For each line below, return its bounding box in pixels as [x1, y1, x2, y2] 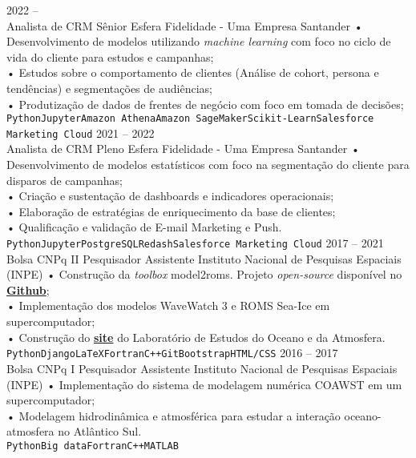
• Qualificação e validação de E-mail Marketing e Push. [6, 219, 282, 235]
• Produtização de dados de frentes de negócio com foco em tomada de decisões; [6, 95, 404, 112]
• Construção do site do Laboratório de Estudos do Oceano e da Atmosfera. [6, 328, 386, 345]
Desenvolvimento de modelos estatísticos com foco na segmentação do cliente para [6, 156, 410, 173]
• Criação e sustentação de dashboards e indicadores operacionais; [6, 187, 334, 204]
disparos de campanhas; [6, 171, 123, 188]
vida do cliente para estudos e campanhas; [6, 48, 214, 65]
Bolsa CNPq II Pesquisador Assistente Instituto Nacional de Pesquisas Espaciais [6, 250, 402, 267]
